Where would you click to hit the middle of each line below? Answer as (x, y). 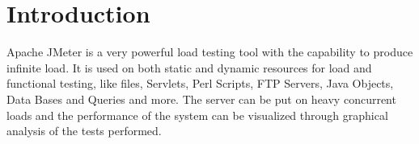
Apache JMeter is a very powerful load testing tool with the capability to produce (210, 52)
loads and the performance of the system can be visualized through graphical (197, 115)
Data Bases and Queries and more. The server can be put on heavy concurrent (201, 99)
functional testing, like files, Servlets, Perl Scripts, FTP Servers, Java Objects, (200, 83)
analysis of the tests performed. (84, 131)
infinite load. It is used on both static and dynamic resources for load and (189, 67)
